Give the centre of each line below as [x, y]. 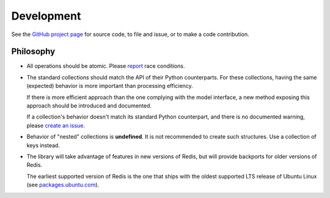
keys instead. [43, 145]
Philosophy [33, 52]
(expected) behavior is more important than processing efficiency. [110, 86]
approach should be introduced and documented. [89, 106]
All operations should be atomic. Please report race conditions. [106, 66]
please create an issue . [56, 125]
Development [46, 16]
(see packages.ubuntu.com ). [63, 185]
